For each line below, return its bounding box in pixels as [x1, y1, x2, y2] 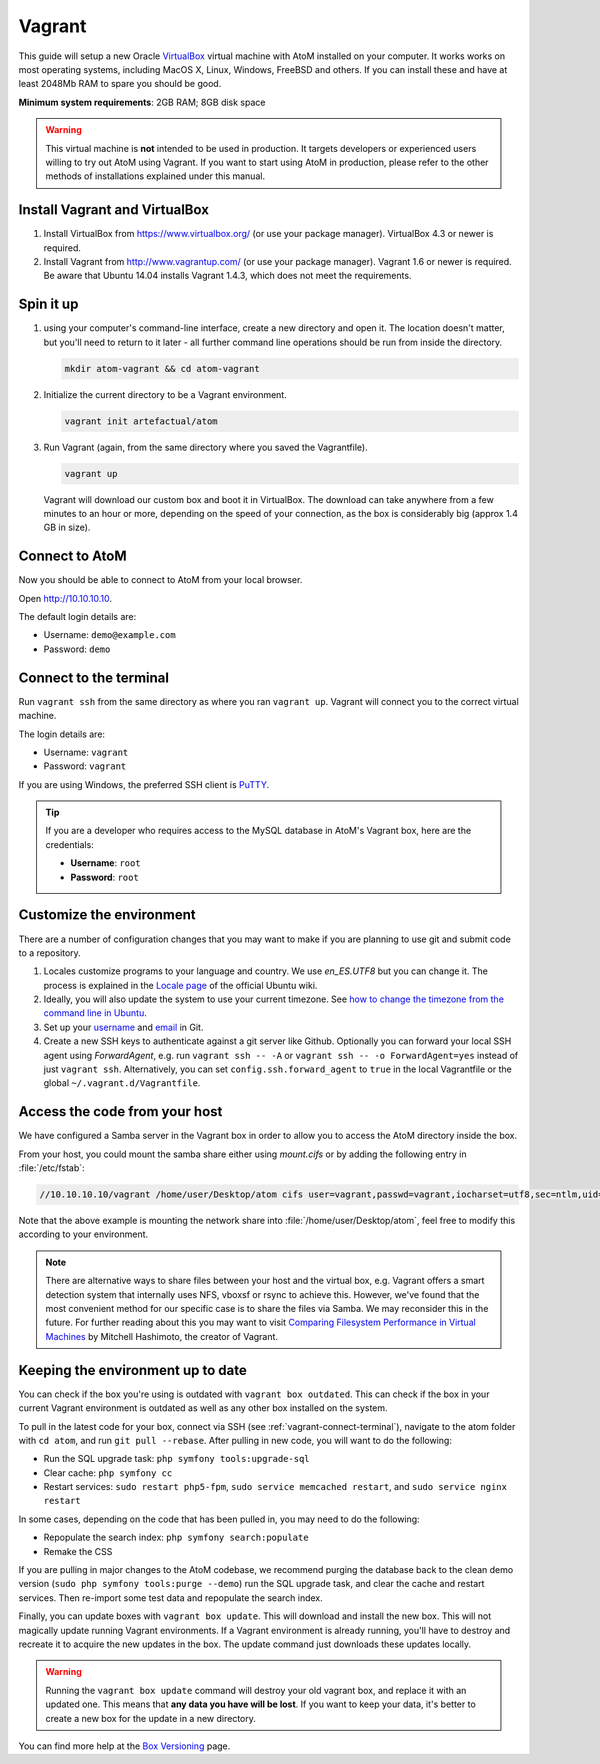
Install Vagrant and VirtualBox [18, 201, 210, 219]
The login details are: [18, 728, 105, 740]
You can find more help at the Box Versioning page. [18, 1740, 231, 1752]
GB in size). [43, 521, 91, 534]
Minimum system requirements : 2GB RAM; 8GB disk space [18, 96, 266, 108]
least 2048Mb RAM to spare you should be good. [18, 78, 222, 90]
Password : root [70, 871, 139, 883]
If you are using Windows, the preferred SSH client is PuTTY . [18, 778, 270, 790]
